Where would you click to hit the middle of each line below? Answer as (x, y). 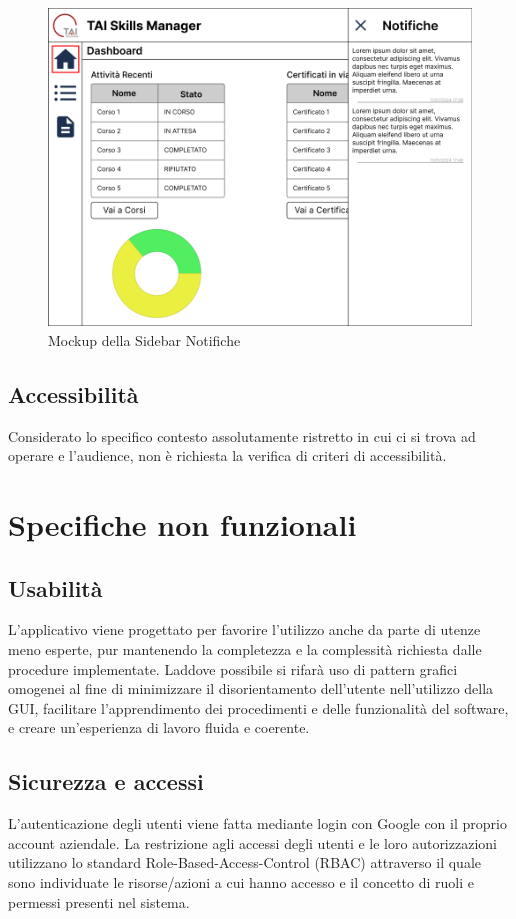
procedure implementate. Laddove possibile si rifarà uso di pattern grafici (233, 668)
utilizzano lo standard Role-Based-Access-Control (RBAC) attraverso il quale (244, 862)
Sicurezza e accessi (106, 781)
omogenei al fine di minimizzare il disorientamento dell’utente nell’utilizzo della (251, 688)
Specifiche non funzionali (182, 523)
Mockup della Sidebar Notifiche (144, 339)
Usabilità (55, 587)
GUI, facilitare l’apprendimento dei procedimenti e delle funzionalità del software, (258, 707)
